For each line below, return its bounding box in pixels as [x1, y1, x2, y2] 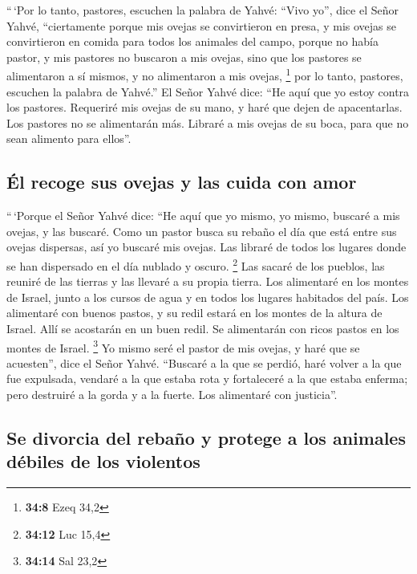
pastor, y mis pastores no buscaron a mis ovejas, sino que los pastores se [6, 48, 362, 65]
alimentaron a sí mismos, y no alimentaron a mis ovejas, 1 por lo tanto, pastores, [6, 65, 403, 84]
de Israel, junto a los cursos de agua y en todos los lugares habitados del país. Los [6, 288, 409, 305]
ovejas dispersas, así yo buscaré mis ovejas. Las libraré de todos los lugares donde [6, 238, 407, 255]
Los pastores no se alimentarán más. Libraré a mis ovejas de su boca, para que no [6, 114, 409, 131]
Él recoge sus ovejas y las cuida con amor [6, 169, 357, 194]
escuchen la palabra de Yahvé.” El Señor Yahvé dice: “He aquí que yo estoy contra [6, 83, 410, 100]
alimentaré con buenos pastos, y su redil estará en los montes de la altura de [6, 304, 383, 321]
